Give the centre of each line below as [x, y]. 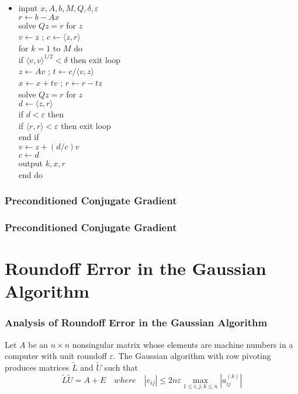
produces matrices [37, 367]
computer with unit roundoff [56, 356]
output [31, 163]
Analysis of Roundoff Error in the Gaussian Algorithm [136, 322]
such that [121, 367]
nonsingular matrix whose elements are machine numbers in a [183, 344]
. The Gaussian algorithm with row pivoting [192, 356]
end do [31, 174]
